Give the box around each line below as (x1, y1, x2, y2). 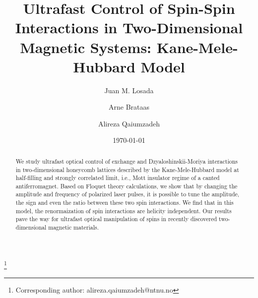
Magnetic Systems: (20, 37, 152, 57)
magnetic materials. (48, 223, 99, 232)
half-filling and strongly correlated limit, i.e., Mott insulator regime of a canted (15, 174, 220, 182)
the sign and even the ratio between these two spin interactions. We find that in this (15, 198, 234, 207)
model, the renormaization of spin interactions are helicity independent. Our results (15, 206, 232, 215)
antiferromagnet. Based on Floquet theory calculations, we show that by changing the (15, 181, 238, 190)
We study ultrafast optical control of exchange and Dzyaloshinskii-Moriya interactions (15, 157, 238, 165)
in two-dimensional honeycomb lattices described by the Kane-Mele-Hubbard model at (15, 165, 239, 174)
